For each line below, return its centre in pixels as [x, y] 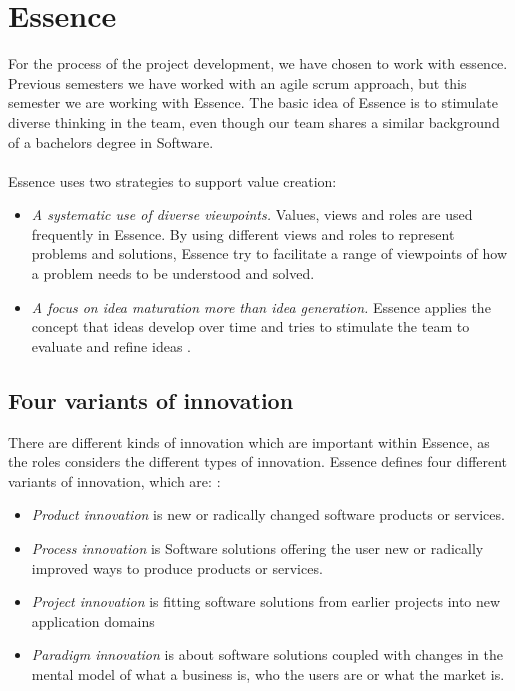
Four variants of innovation [151, 399]
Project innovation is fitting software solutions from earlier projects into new [266, 601]
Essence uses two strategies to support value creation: [172, 180]
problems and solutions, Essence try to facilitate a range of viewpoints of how [269, 253]
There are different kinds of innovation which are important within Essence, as [249, 441]
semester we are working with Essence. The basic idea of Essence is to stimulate [253, 102]
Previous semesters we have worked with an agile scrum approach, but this [237, 82]
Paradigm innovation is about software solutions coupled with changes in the [267, 654]
